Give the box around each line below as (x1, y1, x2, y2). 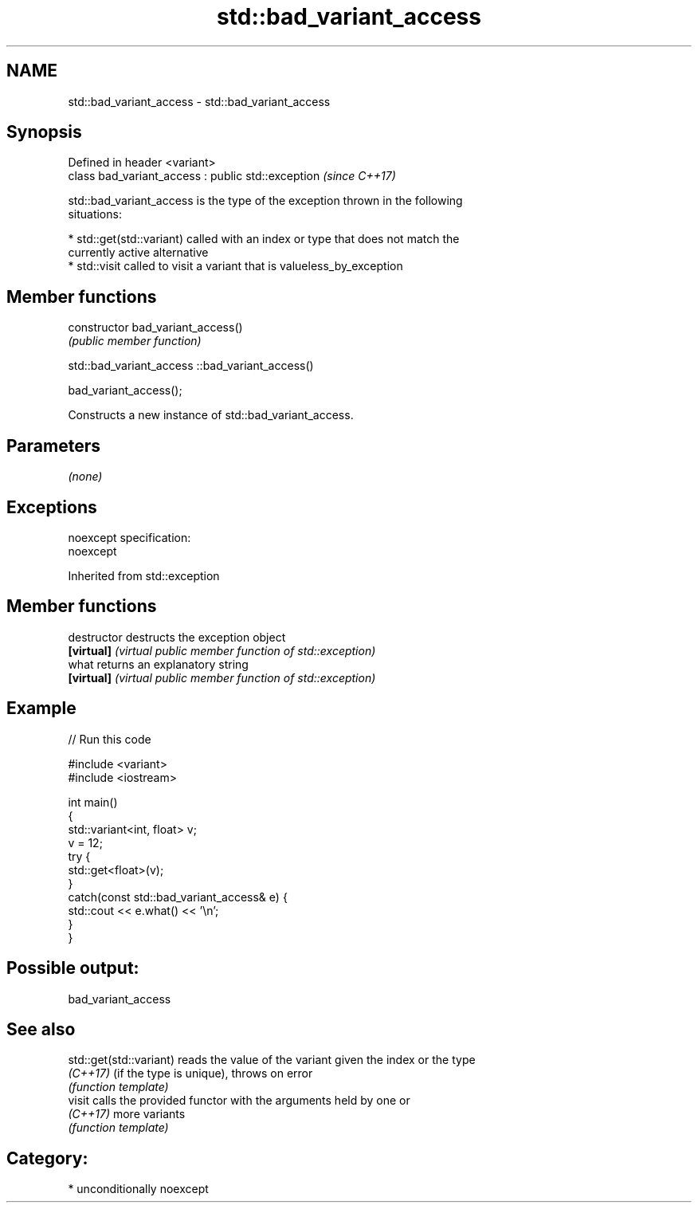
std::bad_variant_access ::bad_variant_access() (68, 359, 314, 373)
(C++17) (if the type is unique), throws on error (68, 1066, 313, 1081)
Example (6, 698, 76, 719)
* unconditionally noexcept (68, 1182, 209, 1196)
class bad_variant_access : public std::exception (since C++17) (68, 169, 396, 183)
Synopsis (6, 122, 82, 143)
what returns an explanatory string (68, 657, 249, 671)
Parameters (6, 435, 100, 456)
